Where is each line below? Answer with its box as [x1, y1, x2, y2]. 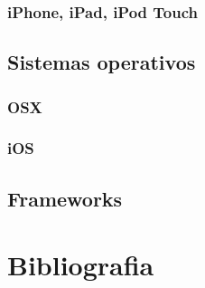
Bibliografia [7, 246, 154, 283]
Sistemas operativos [7, 48, 196, 76]
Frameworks [7, 184, 123, 212]
